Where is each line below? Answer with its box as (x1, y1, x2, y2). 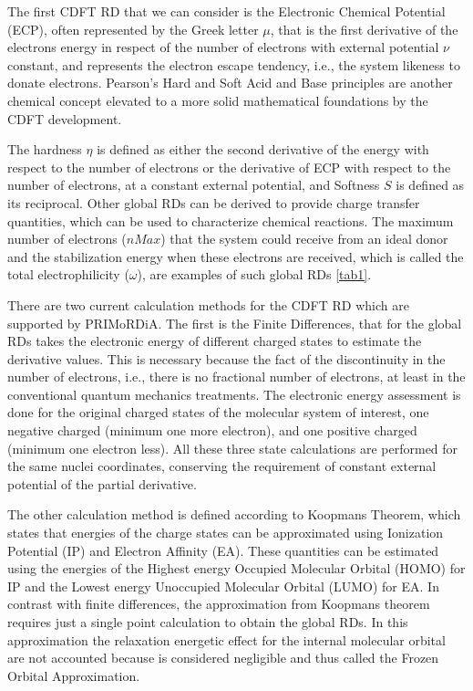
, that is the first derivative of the (270, 19, 458, 38)
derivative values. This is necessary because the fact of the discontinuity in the (7, 349, 446, 368)
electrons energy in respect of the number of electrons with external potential (7, 37, 439, 57)
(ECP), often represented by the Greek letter (7, 19, 259, 38)
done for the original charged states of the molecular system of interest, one (7, 403, 429, 422)
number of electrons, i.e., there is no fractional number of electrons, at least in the (7, 367, 466, 386)
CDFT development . (7, 109, 122, 128)
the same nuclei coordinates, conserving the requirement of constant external (7, 456, 437, 476)
